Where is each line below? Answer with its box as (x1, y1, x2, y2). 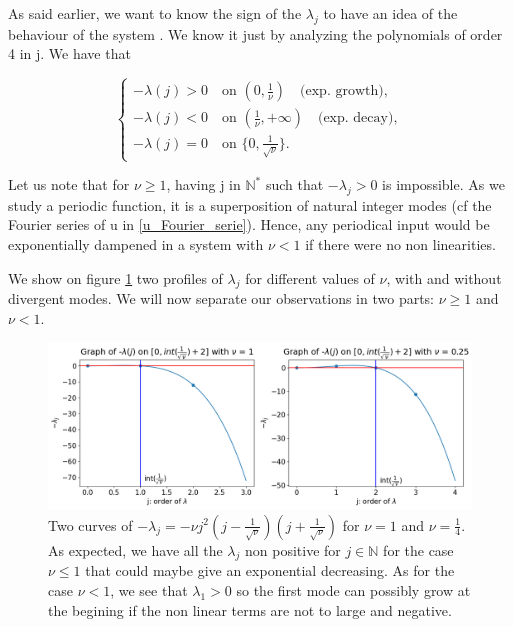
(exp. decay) (317, 111, 394, 126)
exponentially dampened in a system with (8, 234, 264, 255)
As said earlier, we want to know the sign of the (8, 3, 302, 23)
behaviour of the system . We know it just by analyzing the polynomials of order (8, 23, 503, 44)
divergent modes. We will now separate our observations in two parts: (8, 288, 435, 309)
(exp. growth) (300, 84, 384, 99)
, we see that (110, 580, 188, 601)
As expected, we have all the (48, 539, 223, 560)
